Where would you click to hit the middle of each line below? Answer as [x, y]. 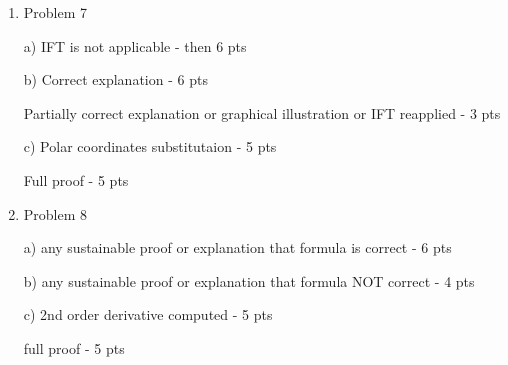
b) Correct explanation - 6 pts [115, 79]
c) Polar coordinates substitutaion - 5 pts [150, 146]
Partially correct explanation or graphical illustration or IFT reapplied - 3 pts [262, 112]
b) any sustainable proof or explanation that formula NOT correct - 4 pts [249, 280]
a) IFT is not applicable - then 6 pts [135, 45]
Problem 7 [55, 12]
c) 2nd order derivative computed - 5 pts [148, 314]
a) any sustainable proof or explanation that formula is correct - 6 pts [237, 247]
